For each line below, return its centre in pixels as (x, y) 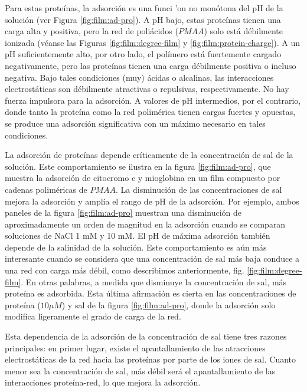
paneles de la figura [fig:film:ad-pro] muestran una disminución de (123, 213)
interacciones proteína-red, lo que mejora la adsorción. (103, 382)
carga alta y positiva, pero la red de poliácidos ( (92, 31)
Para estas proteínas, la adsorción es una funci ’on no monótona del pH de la (144, 8)
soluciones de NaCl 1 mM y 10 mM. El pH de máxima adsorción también (138, 235)
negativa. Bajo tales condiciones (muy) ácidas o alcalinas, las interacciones (139, 77)
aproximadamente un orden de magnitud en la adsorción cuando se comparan (145, 224)
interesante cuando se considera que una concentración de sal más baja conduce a (152, 258)
